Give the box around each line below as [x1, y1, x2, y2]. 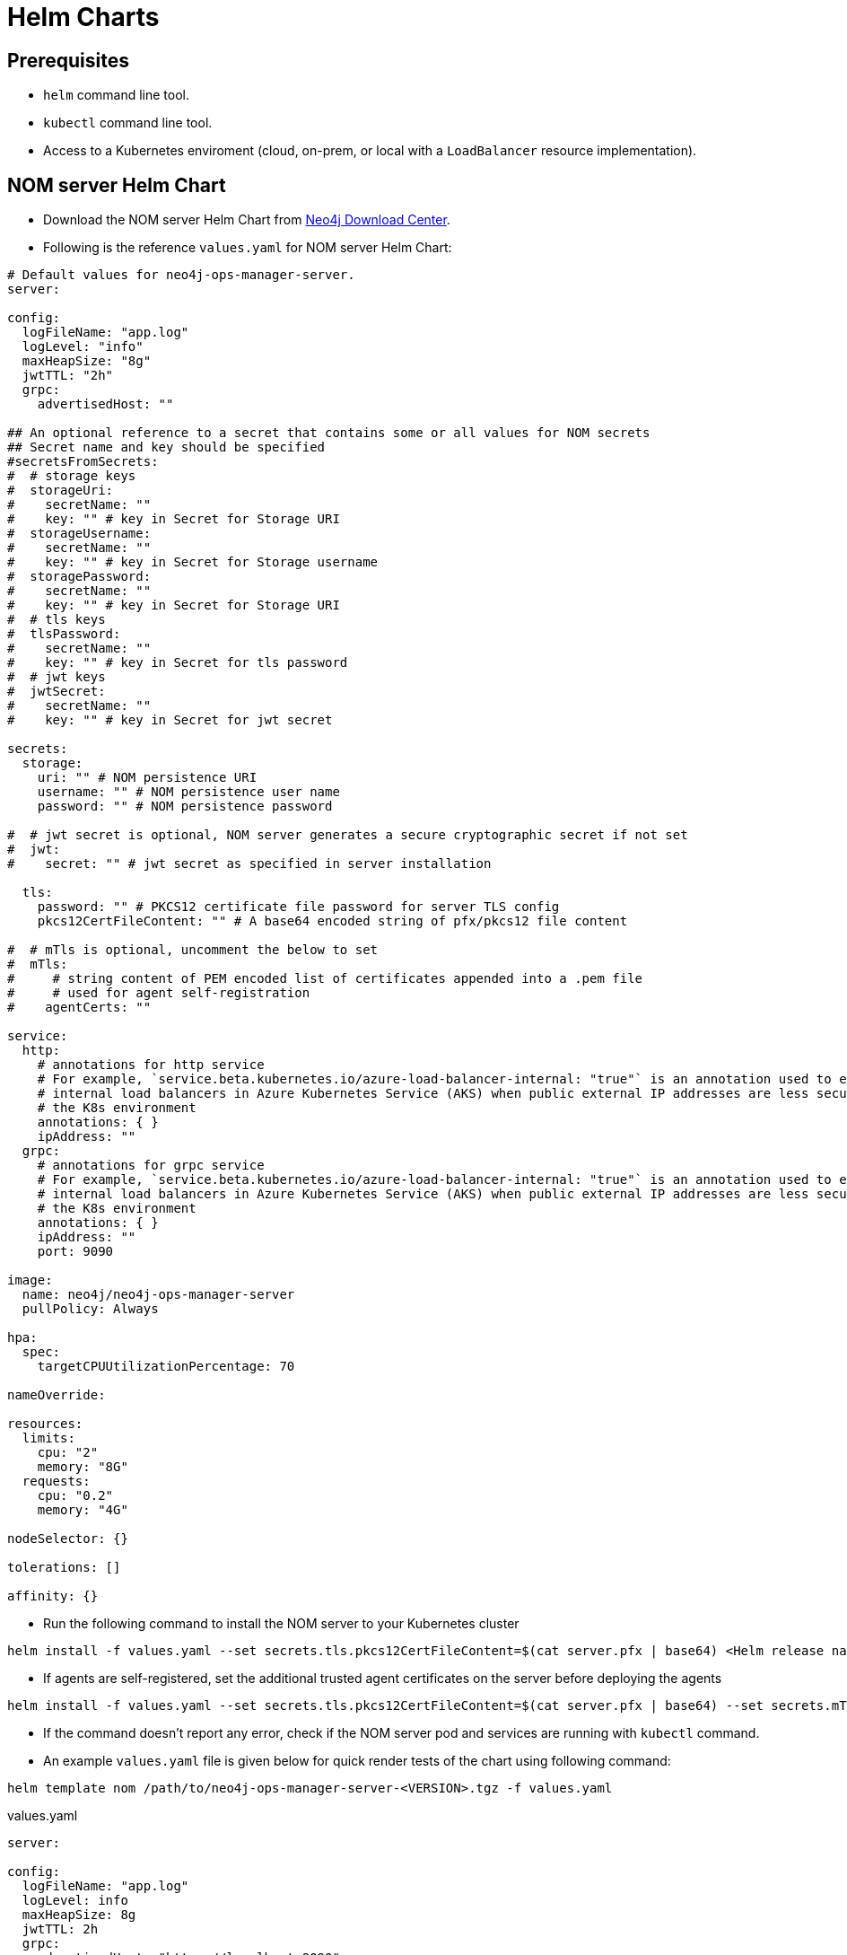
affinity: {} [7, 1589, 99, 1604]
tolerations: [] [7, 1560, 121, 1575]
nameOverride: [7, 1388, 106, 1403]
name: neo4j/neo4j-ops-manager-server [22, 1287, 295, 1302]
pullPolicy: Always [22, 1302, 159, 1317]
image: [7, 1273, 53, 1288]
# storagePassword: [7, 569, 152, 584]
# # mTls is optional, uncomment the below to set [7, 942, 379, 958]
